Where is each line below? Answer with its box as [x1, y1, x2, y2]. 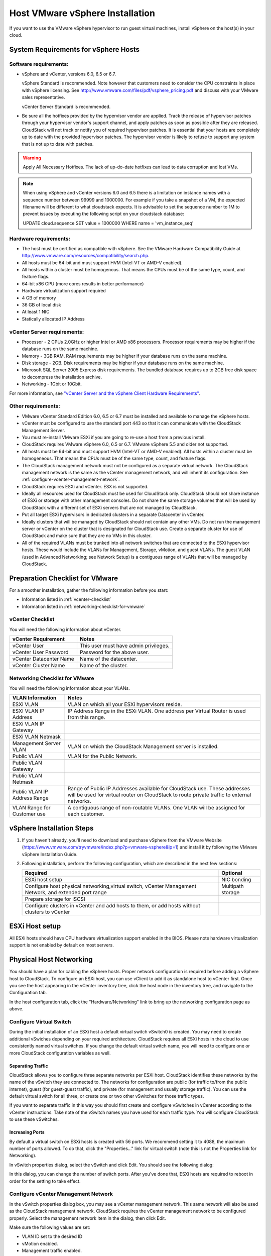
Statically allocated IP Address [22, 316, 85, 322]
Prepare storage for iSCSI [25, 896, 85, 903]
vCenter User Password [12, 649, 69, 656]
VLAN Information [12, 694, 57, 701]
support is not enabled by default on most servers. [9, 942, 114, 948]
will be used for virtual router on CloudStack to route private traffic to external [67, 791, 251, 798]
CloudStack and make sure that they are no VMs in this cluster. [22, 533, 152, 539]
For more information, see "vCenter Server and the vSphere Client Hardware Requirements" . [9, 390, 200, 396]
